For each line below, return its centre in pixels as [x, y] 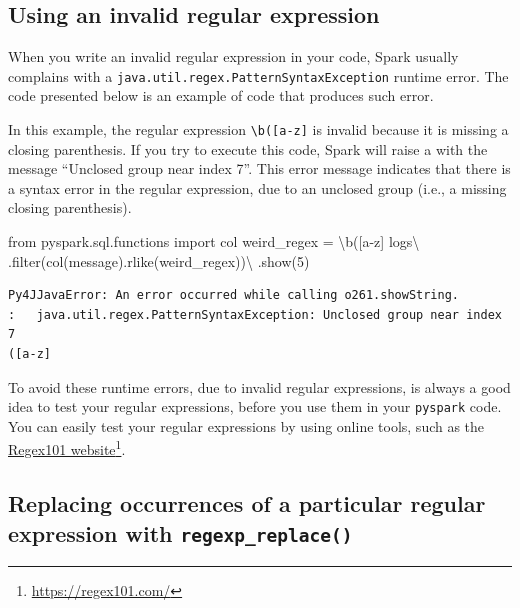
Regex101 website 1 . [67, 448]
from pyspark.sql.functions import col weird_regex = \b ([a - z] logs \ [214, 241]
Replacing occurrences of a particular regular [247, 503]
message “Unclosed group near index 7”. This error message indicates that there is [259, 168]
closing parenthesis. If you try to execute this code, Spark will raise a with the [248, 148]
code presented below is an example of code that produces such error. [221, 95]
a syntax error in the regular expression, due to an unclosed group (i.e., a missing [257, 187]
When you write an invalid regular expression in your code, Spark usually [233, 56]
